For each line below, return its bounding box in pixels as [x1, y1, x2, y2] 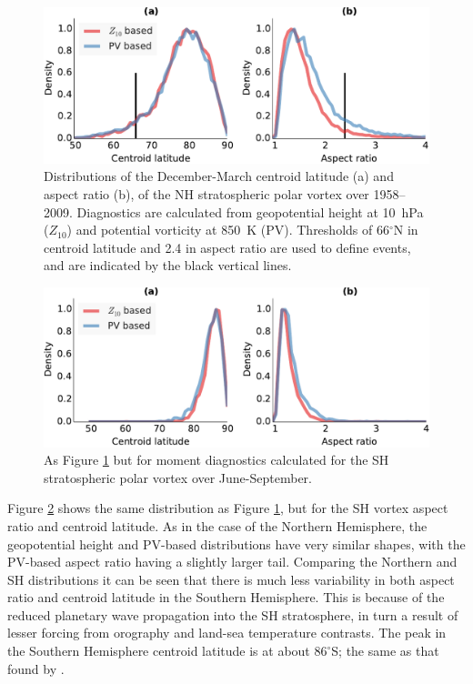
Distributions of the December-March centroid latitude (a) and [44, 166, 394, 186]
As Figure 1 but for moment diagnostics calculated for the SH [44, 450, 389, 469]
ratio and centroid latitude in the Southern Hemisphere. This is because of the [7, 588, 445, 607]
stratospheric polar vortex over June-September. [44, 468, 312, 487]
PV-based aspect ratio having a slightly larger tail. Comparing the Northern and [7, 552, 458, 571]
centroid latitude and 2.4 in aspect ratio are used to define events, [44, 237, 411, 256]
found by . [7, 659, 65, 678]
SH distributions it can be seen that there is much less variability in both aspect [7, 569, 455, 588]
